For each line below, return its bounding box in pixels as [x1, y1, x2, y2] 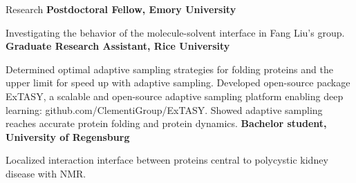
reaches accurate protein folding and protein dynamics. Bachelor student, [6, 116, 327, 131]
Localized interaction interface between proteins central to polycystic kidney [6, 153, 328, 167]
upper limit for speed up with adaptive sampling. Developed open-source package [6, 75, 350, 90]
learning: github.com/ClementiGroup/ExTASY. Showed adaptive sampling [6, 102, 323, 117]
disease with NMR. [6, 166, 86, 180]
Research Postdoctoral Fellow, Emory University [6, 2, 236, 16]
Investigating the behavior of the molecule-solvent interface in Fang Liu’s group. [6, 25, 345, 39]
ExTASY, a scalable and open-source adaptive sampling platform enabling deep [6, 88, 344, 103]
